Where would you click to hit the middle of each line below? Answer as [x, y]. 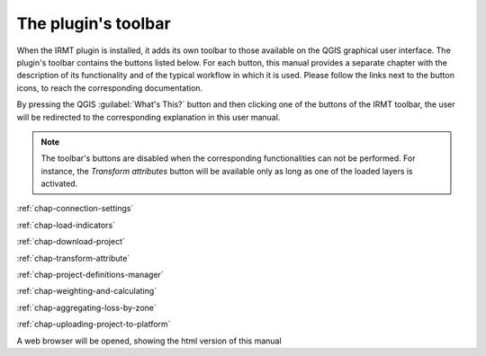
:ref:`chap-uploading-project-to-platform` [94, 325]
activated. [59, 183]
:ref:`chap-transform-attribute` [73, 258]
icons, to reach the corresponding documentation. [110, 88]
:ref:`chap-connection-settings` [75, 209]
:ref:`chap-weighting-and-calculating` [87, 291]
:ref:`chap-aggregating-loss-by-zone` [86, 307]
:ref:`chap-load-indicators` [66, 225]
